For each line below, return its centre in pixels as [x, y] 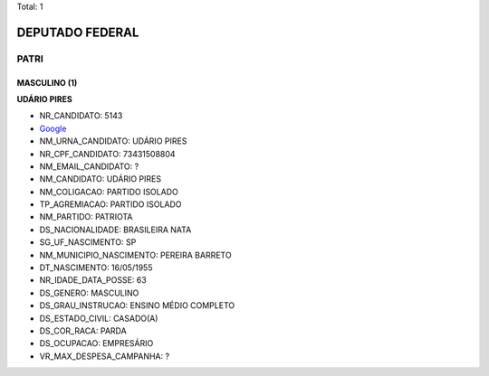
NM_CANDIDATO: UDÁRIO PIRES [101, 179]
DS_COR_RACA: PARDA [83, 331]
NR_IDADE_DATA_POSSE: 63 [93, 280]
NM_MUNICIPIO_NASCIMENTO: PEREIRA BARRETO [135, 255]
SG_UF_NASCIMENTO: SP [88, 242]
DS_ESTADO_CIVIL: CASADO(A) [99, 318]
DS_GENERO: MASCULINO [89, 293]
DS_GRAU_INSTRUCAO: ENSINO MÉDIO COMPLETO [137, 305]
